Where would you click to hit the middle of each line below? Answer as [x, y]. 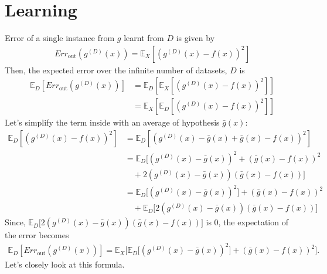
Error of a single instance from [60, 38]
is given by [195, 38]
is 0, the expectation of [247, 222]
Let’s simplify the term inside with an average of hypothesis [112, 122]
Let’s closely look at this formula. [65, 264]
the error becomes [37, 235]
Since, [15, 222]
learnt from [144, 38]
